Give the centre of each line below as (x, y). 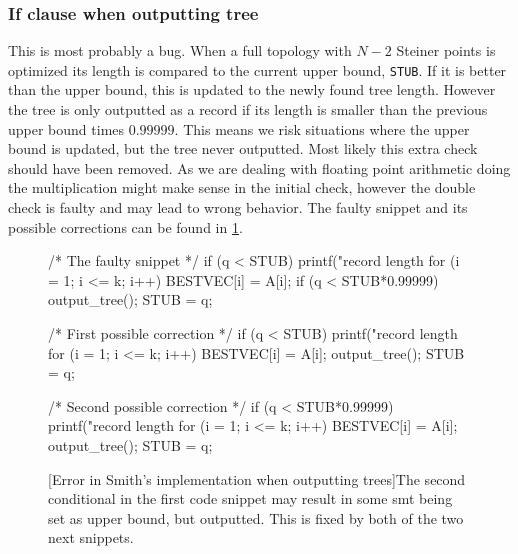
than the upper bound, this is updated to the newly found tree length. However (252, 89)
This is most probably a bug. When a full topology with (180, 50)
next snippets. (91, 537)
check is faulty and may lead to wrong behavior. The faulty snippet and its (238, 207)
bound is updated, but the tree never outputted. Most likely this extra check (243, 148)
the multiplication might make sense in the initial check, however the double (242, 187)
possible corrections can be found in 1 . (125, 226)
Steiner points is (446, 50)
